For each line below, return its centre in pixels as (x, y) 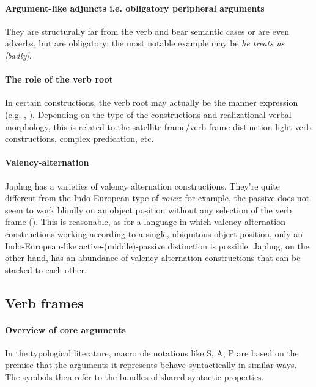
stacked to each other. (46, 269)
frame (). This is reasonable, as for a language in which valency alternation (145, 222)
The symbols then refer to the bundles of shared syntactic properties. (134, 377)
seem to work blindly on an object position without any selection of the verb (148, 209)
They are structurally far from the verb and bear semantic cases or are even (147, 31)
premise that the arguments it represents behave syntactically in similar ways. (151, 365)
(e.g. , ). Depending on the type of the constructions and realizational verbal (148, 114)
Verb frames (44, 302)
